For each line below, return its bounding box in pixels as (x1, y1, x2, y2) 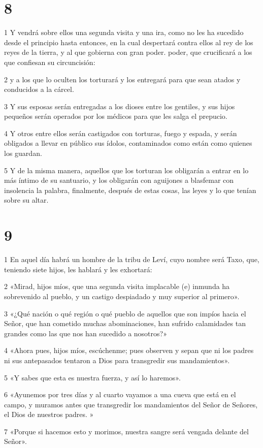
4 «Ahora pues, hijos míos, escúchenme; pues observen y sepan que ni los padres (4, 345, 254, 356)
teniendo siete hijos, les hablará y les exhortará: (4, 264, 152, 274)
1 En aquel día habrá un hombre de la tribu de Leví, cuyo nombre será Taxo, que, (4, 254, 259, 265)
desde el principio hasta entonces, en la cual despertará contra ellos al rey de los (4, 37, 253, 47)
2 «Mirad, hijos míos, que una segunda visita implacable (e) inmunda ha (4, 281, 230, 292)
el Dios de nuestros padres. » (4, 409, 94, 420)
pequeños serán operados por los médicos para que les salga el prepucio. (4, 111, 227, 121)
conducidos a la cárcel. (4, 84, 74, 94)
